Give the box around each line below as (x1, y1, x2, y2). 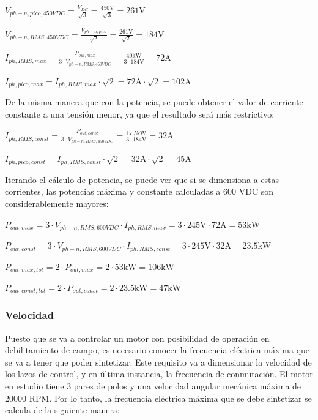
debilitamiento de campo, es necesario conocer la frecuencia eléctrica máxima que (5, 343, 310, 356)
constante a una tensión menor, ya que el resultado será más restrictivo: (5, 107, 275, 120)
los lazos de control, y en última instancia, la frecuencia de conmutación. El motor (5, 367, 313, 380)
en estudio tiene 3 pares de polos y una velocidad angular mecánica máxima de (5, 380, 301, 392)
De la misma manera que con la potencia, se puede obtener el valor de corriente (5, 96, 303, 108)
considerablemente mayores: (5, 197, 109, 210)
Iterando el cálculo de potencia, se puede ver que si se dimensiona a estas (5, 173, 279, 186)
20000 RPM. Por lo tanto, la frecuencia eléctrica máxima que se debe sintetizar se (5, 391, 312, 404)
